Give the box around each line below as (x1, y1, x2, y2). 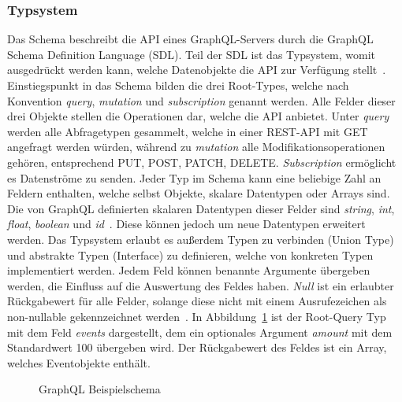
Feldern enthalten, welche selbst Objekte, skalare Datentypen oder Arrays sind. (7, 185, 390, 201)
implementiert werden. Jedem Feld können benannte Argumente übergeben (7, 262, 370, 278)
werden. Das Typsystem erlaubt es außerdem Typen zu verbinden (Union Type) (7, 231, 394, 247)
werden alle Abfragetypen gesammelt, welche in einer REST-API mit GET (7, 123, 368, 139)
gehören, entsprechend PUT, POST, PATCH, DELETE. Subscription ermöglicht (7, 153, 396, 170)
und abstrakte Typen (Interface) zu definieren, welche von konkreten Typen (7, 246, 374, 263)
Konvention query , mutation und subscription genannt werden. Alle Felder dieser (7, 92, 396, 109)
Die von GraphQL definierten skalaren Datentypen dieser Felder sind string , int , (7, 200, 395, 216)
